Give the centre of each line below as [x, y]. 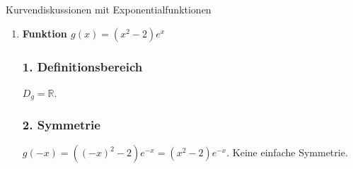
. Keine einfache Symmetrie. [287, 152]
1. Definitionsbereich [82, 66]
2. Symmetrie [61, 125]
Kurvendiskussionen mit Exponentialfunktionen [109, 9]
